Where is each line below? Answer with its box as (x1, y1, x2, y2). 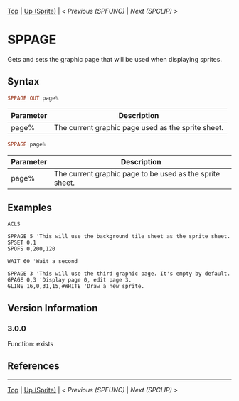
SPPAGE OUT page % (7, 95, 59, 102)
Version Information (7, 302, 98, 314)
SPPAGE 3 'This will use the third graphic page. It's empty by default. (7, 270, 231, 277)
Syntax (7, 75, 40, 88)
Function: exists (7, 340, 54, 348)
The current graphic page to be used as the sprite (53, 169, 221, 178)
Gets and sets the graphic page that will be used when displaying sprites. (7, 55, 223, 63)
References (7, 360, 60, 373)
